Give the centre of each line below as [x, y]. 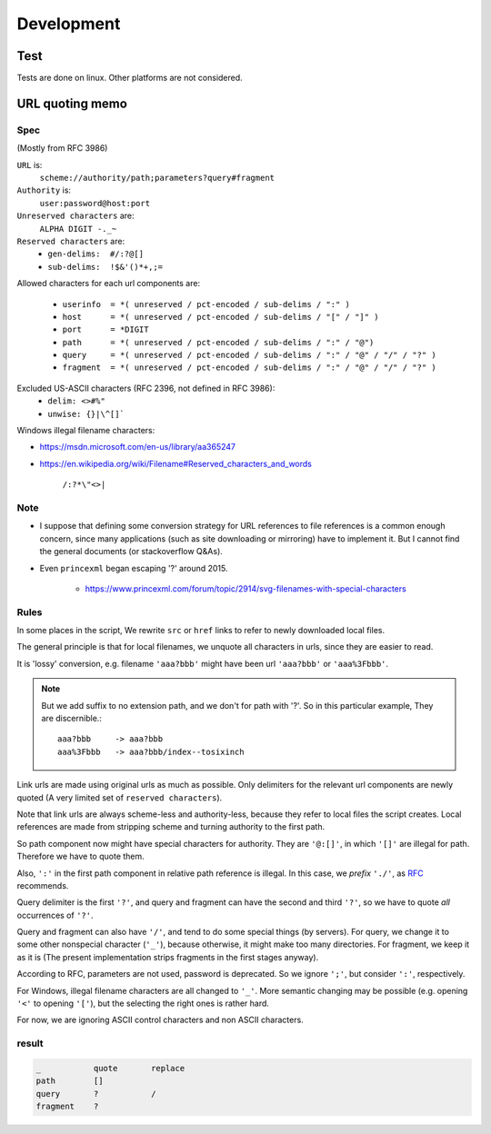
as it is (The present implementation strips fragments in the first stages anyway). [168, 957]
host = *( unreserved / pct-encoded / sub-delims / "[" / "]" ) [220, 317]
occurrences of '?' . [55, 915]
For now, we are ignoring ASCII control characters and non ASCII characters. [160, 1020]
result [30, 1043]
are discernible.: [71, 718]
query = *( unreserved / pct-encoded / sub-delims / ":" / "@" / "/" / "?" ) [249, 355]
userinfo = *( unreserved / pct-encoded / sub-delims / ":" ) [206, 304]
